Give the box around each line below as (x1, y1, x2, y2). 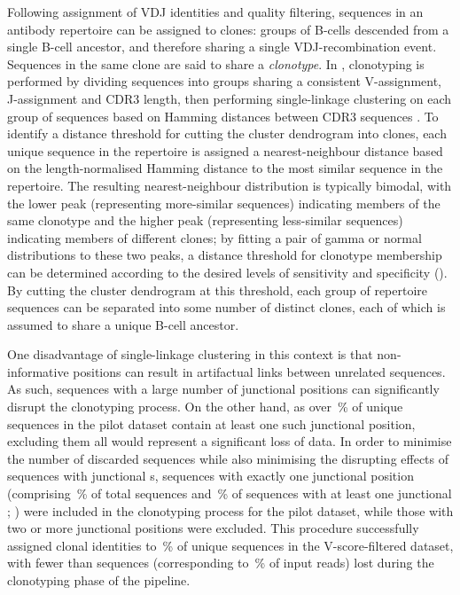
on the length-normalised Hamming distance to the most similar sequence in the (7, 159, 443, 177)
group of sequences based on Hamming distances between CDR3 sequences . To (7, 106, 439, 125)
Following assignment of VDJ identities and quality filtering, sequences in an (7, 3, 424, 20)
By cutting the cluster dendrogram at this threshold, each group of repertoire (7, 280, 428, 299)
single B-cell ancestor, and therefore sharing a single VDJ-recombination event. (7, 37, 437, 56)
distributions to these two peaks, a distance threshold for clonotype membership (7, 246, 442, 264)
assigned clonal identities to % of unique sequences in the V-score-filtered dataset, (7, 536, 454, 554)
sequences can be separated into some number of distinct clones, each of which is (7, 298, 446, 317)
